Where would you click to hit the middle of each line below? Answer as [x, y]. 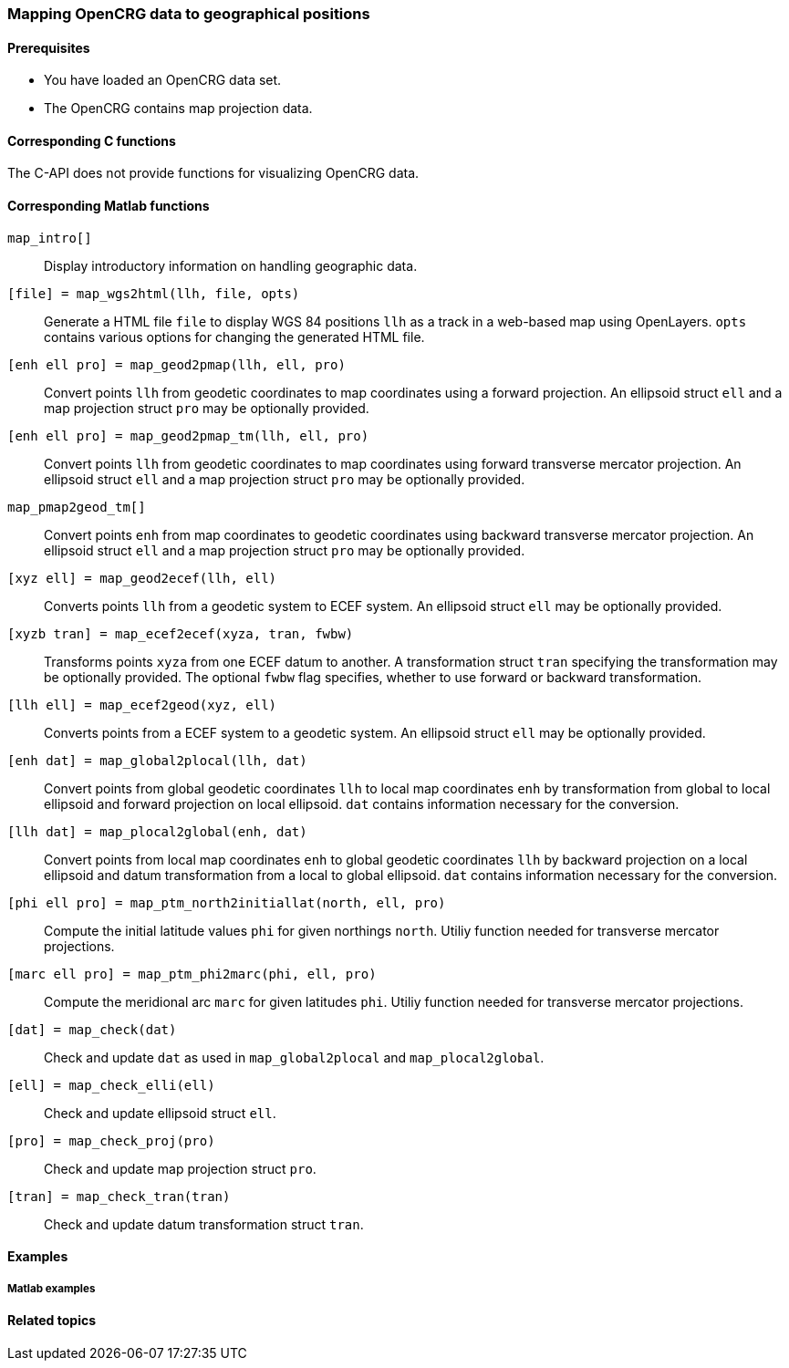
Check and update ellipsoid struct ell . [160, 1113]
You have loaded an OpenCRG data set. [163, 80]
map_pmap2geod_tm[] [77, 507]
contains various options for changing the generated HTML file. [234, 337]
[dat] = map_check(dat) [92, 1029]
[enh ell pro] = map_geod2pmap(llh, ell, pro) [176, 364]
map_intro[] [50, 238]
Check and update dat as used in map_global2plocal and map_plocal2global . [294, 1057]
